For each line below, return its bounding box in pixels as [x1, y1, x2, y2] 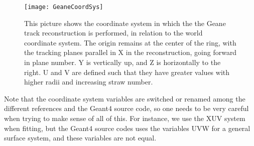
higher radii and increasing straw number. [24, 76, 153, 87]
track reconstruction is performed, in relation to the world [24, 27, 203, 38]
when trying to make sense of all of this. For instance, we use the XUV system [4, 113, 245, 123]
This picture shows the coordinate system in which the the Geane [24, 17, 226, 28]
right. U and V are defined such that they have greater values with [24, 66, 230, 77]
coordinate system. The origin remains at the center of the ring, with [24, 37, 236, 47]
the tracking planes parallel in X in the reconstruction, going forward [24, 47, 237, 57]
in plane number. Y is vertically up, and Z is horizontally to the [24, 57, 221, 67]
